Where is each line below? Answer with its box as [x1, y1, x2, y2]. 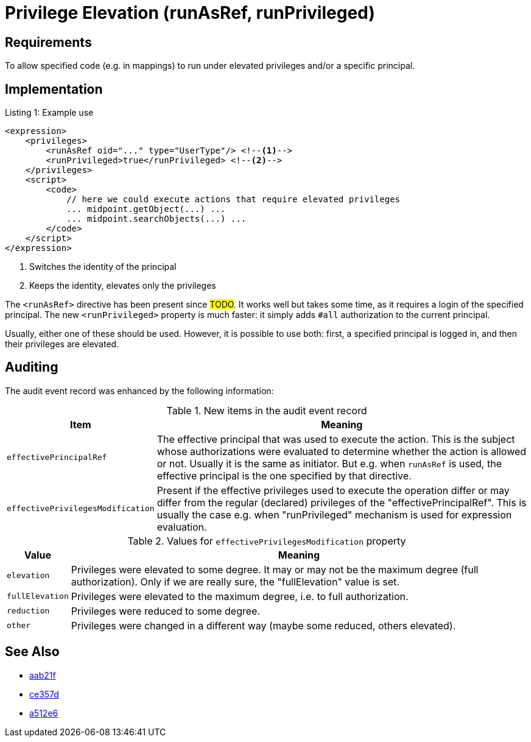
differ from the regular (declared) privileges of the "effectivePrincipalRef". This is [156, 496, 527, 509]
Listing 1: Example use [5, 107, 94, 118]
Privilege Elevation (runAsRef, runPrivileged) [5, 2, 375, 23]
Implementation [5, 81, 103, 97]
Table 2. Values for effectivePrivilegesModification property [127, 534, 406, 547]
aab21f [29, 670, 56, 680]
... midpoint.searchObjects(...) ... [66, 214, 247, 224]
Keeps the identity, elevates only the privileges [29, 280, 216, 291]
